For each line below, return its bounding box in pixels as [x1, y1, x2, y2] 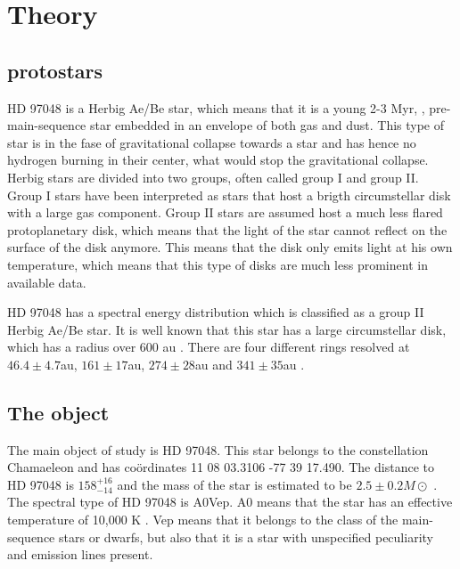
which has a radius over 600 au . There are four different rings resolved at [7, 337, 410, 356]
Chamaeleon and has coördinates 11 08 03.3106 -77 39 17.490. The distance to [7, 458, 434, 476]
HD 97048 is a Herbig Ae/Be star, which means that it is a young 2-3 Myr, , [7, 98, 425, 117]
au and [194, 354, 233, 373]
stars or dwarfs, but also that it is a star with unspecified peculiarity [59, 527, 433, 546]
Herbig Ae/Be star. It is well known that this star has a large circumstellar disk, [7, 320, 447, 338]
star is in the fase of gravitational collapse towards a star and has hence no [7, 133, 416, 151]
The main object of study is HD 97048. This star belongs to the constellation [7, 440, 429, 459]
